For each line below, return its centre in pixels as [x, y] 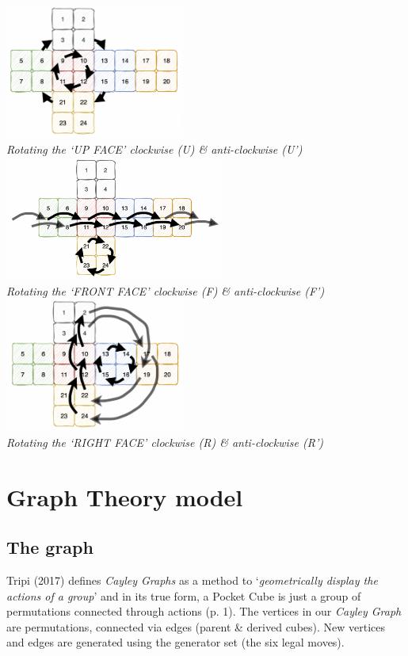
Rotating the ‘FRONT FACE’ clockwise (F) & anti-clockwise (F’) [166, 290]
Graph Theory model [125, 496]
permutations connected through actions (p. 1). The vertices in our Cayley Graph [204, 611]
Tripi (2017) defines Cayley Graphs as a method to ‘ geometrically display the [192, 580]
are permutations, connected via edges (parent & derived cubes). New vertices [196, 626]
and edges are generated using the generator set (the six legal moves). [175, 642]
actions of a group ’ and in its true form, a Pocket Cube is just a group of [184, 595]
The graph [50, 547]
